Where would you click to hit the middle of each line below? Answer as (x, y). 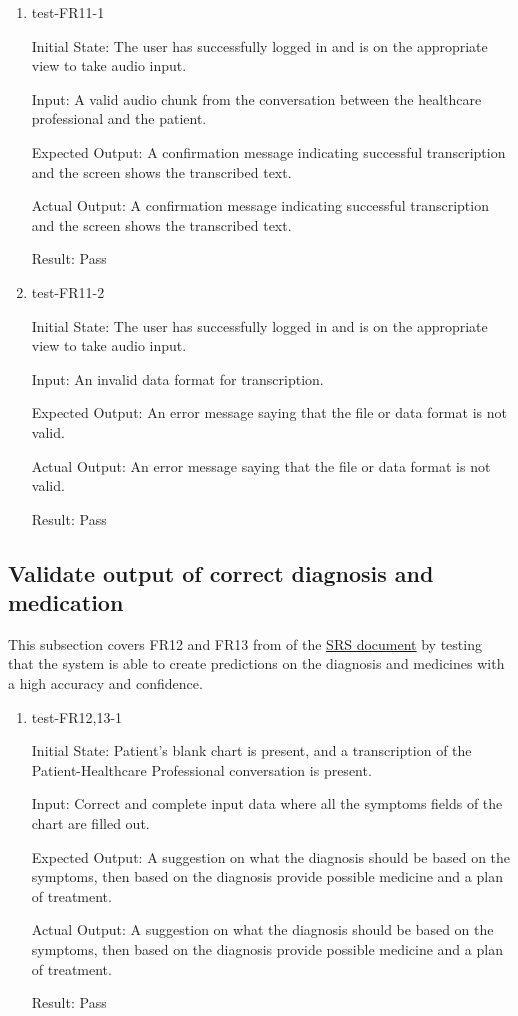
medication (66, 602)
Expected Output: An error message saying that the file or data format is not (269, 412)
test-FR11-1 (68, 12)
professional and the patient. (119, 118)
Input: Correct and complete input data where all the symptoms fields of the (267, 803)
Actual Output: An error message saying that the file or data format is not (261, 465)
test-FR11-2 (68, 291)
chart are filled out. (90, 823)
